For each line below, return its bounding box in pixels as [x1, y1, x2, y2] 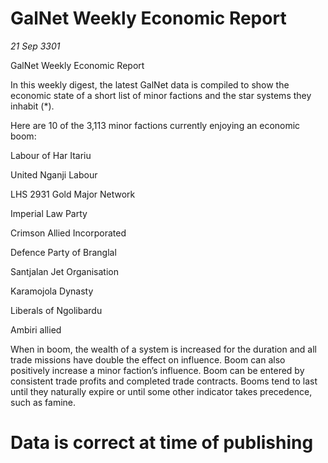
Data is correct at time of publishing [10, 432, 314, 454]
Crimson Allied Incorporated [10, 227, 127, 239]
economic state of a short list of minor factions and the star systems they [10, 89, 312, 101]
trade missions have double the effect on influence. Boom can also [10, 353, 286, 366]
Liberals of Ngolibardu [10, 304, 103, 316]
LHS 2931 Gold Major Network [10, 188, 136, 200]
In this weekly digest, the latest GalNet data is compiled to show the [10, 78, 290, 91]
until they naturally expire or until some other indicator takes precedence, [10, 385, 313, 397]
